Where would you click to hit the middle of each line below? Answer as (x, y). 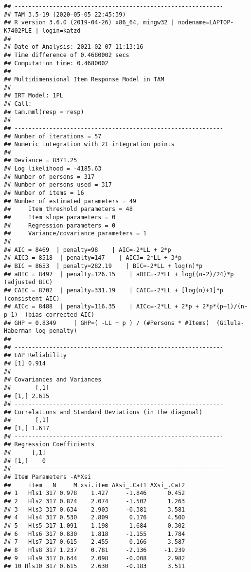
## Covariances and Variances (53, 380)
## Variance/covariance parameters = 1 (75, 234)
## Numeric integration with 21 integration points (89, 144)
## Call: (18, 104)
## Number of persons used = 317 (58, 185)
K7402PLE (18, 30)
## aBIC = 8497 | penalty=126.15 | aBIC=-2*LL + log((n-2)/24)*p (119, 274)
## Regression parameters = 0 (60, 225)
